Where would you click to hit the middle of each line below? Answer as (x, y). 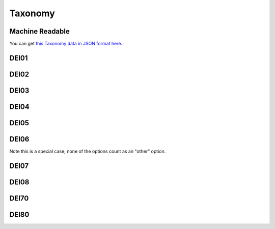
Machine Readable (39, 31)
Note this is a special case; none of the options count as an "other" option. (88, 151)
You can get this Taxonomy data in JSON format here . (66, 44)
